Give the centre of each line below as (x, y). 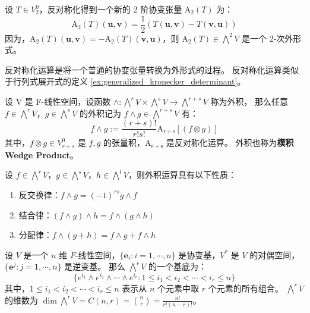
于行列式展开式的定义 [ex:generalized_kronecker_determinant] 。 (125, 81)
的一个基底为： (178, 266)
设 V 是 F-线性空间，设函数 (58, 101)
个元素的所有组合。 (246, 288)
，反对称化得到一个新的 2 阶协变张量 (110, 9)
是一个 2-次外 (268, 38)
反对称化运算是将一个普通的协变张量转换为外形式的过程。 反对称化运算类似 (152, 69)
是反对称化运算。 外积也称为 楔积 (230, 143)
